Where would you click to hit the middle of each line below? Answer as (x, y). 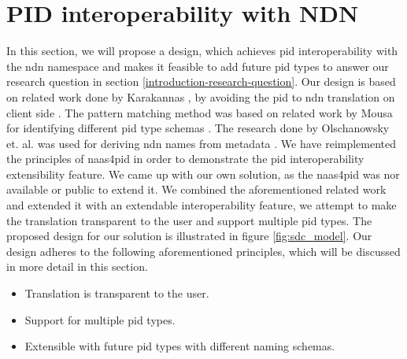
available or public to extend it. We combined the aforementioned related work (196, 189)
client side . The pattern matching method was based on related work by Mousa (200, 112)
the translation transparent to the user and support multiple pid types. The (189, 220)
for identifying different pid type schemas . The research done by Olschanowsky (198, 128)
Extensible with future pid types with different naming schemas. (180, 346)
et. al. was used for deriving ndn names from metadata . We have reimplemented (202, 143)
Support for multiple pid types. (100, 319)
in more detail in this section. (77, 266)
